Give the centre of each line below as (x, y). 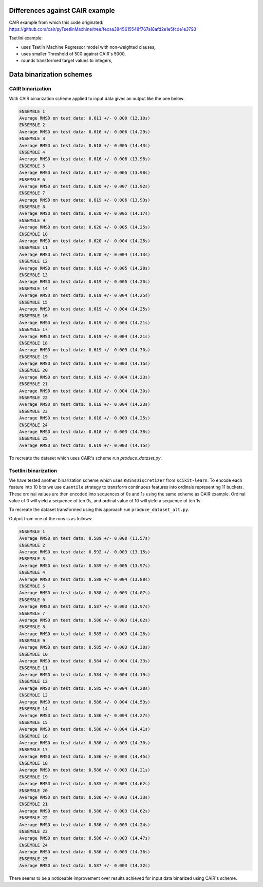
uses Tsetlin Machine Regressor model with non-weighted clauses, (88, 47)
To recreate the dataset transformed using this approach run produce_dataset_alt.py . (99, 510)
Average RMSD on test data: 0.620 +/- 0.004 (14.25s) (85, 241)
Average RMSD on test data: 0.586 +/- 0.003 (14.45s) (85, 756)
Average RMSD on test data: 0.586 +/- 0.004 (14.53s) (85, 702)
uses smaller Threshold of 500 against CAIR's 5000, (74, 54)
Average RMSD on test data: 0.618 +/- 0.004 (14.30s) (85, 391)
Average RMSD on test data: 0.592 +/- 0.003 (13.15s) (85, 552)
